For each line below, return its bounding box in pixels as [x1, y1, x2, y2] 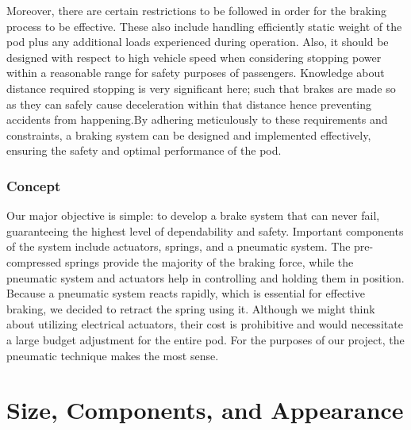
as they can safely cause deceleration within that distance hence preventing [6, 95, 372, 112]
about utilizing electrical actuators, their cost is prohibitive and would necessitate [6, 316, 403, 332]
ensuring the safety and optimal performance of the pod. [6, 142, 282, 159]
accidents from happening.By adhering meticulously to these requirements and [6, 111, 388, 128]
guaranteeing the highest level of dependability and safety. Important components [6, 222, 404, 239]
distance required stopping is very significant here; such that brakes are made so [6, 79, 396, 96]
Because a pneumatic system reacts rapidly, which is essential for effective [6, 285, 365, 301]
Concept [6, 175, 61, 195]
